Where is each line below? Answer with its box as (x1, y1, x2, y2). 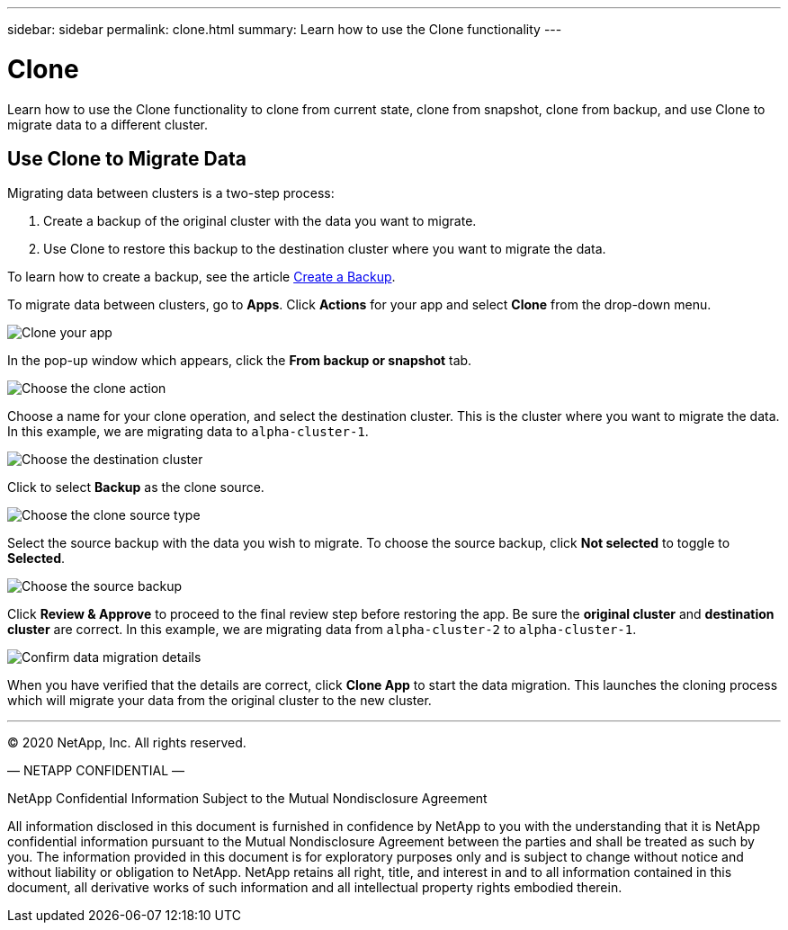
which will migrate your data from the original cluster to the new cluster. (7, 693, 432, 709)
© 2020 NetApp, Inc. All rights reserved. (7, 735, 246, 751)
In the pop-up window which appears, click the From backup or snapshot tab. (7, 353, 472, 369)
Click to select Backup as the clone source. (7, 479, 264, 496)
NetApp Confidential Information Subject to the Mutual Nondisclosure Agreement (7, 791, 488, 807)
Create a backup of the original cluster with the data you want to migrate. (43, 213, 477, 229)
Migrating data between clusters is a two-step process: (7, 185, 335, 201)
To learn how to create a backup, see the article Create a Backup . (7, 269, 396, 285)
